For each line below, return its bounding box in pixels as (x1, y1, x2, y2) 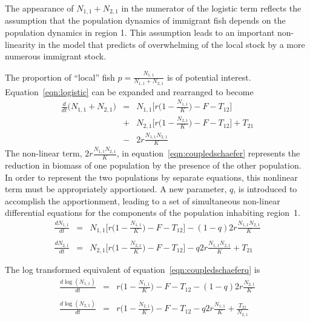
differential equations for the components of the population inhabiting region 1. (5, 206, 301, 219)
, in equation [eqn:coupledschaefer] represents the (116, 147, 300, 159)
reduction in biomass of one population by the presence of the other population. (5, 158, 302, 171)
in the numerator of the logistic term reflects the (121, 2, 302, 14)
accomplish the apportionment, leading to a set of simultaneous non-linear (5, 194, 280, 207)
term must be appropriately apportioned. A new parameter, (5, 183, 227, 195)
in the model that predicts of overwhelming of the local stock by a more (38, 38, 305, 50)
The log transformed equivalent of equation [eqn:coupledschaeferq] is (5, 263, 260, 276)
